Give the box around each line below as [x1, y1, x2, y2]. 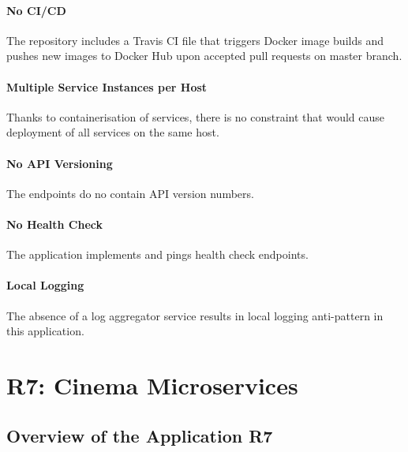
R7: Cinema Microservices [6, 368, 298, 401]
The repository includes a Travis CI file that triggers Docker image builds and [6, 32, 384, 48]
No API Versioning [6, 155, 113, 171]
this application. [6, 323, 84, 339]
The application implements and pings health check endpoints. [6, 246, 309, 263]
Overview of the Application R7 [6, 423, 273, 447]
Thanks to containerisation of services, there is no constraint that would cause [6, 108, 385, 125]
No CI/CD [6, 2, 66, 18]
